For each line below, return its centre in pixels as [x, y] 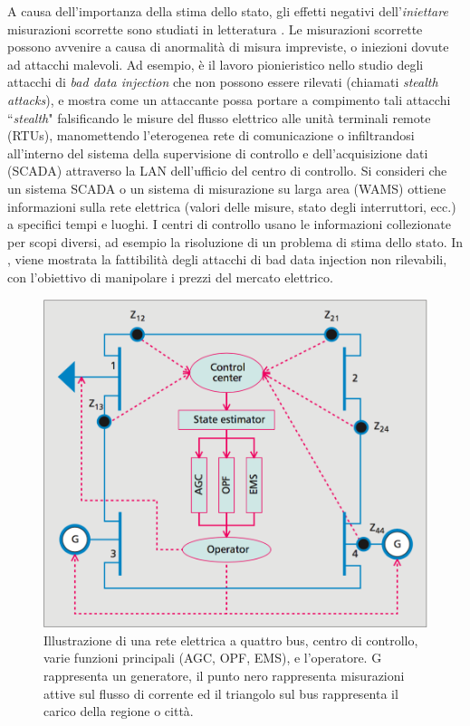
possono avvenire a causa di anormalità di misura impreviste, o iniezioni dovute [228, 47]
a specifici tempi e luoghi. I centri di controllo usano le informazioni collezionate [229, 224]
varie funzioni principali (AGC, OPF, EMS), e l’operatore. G [213, 658]
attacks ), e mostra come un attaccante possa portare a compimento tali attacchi [229, 99]
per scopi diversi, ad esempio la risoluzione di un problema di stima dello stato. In [235, 241]
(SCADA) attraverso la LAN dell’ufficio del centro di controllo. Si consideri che [227, 171]
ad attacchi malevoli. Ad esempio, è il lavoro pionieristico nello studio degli [216, 64]
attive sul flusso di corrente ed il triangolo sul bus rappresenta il [221, 693]
